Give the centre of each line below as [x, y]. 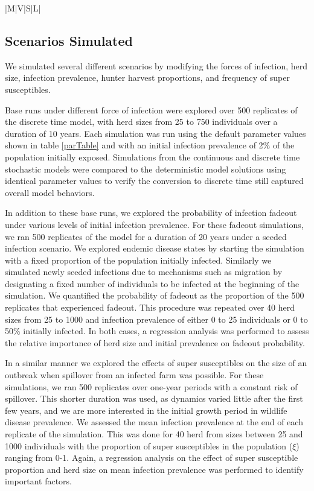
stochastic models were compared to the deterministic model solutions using [146, 169]
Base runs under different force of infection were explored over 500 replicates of [151, 109]
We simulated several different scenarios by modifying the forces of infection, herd [156, 65]
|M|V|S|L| [23, 8]
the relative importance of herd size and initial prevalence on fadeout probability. [155, 342]
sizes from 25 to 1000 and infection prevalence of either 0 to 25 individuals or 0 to [156, 319]
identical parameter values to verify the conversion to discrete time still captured [154, 181]
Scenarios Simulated [69, 40]
